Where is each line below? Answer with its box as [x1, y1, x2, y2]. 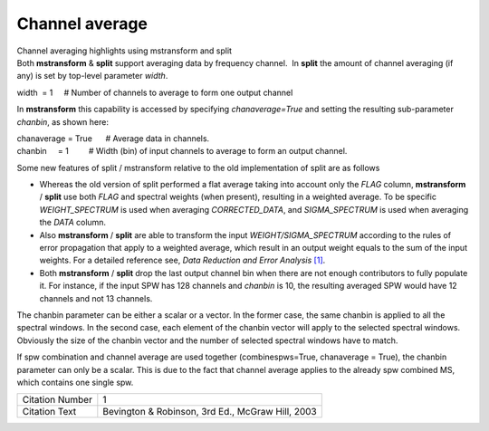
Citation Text [22, 406, 77, 418]
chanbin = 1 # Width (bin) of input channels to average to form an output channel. [16, 146, 348, 157]
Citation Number [22, 394, 92, 407]
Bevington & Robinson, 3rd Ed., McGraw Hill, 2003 [102, 406, 317, 418]
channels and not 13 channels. [39, 292, 153, 303]
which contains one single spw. [16, 377, 134, 388]
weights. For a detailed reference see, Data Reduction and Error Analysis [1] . [39, 254, 326, 266]
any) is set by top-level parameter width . [16, 71, 168, 81]
